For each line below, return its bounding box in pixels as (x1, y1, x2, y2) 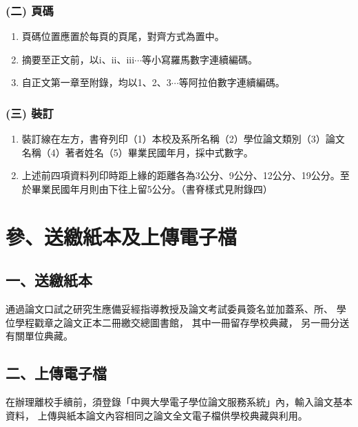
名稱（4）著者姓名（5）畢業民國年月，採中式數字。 (21, 145, 253, 159)
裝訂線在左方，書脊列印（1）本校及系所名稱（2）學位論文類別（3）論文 (21, 132, 345, 146)
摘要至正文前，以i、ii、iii (21, 52, 135, 66)
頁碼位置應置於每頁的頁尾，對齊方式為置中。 (21, 29, 224, 43)
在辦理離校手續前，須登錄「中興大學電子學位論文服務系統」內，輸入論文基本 (6, 395, 352, 409)
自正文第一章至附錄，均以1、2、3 (21, 75, 171, 90)
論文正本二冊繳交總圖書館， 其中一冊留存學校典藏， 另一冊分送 (63, 315, 350, 329)
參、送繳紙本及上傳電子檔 (6, 222, 238, 250)
